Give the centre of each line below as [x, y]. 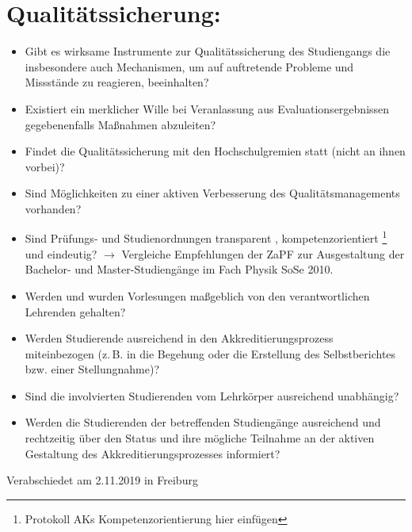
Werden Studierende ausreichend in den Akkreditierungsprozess [179, 338]
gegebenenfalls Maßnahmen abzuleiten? [120, 124]
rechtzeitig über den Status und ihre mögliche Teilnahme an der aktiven [200, 438]
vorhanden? [53, 208]
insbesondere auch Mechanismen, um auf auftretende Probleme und [189, 66]
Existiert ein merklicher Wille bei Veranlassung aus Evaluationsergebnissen [207, 108]
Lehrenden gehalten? [75, 311]
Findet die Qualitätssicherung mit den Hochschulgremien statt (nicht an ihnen [215, 151]
